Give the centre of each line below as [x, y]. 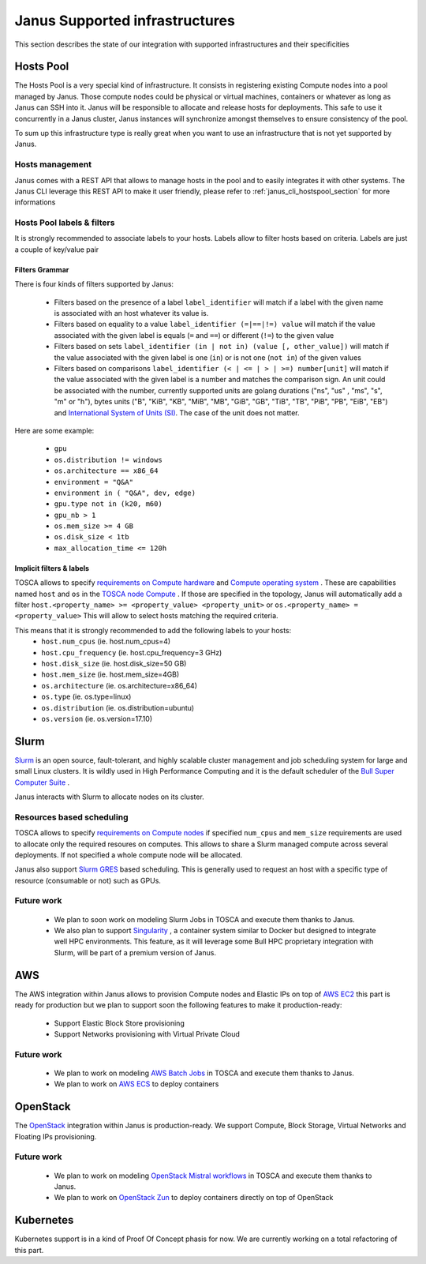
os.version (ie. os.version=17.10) [97, 718]
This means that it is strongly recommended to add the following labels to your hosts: [153, 630]
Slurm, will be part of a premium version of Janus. [135, 952]
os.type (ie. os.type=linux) [86, 697]
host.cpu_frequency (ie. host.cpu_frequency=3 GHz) [132, 652]
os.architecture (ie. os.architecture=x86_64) [119, 685]
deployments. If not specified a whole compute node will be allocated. [129, 855]
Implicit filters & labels [52, 568]
